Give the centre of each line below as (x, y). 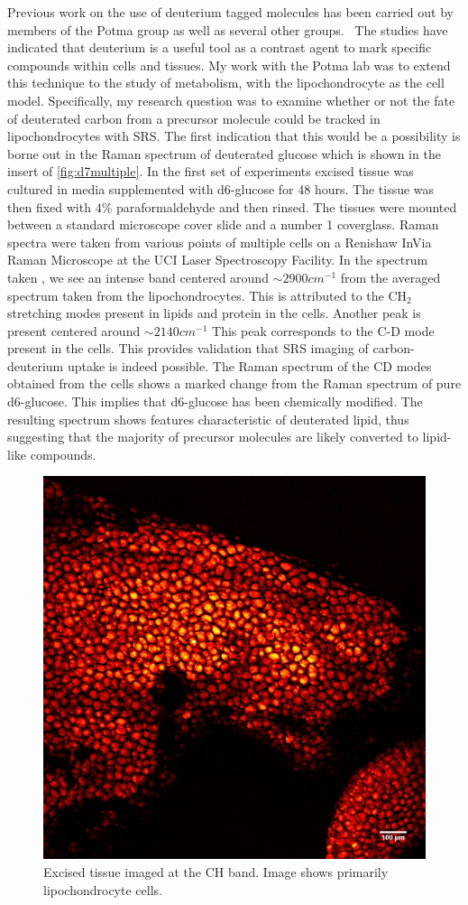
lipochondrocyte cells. (103, 889)
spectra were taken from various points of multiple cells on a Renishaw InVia (220, 242)
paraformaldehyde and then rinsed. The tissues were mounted (286, 206)
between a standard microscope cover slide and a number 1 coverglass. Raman (223, 224)
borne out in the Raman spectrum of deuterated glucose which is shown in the (224, 153)
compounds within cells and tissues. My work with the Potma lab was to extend (229, 65)
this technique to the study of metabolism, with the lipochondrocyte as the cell (226, 83)
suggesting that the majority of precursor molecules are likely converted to (213, 437)
